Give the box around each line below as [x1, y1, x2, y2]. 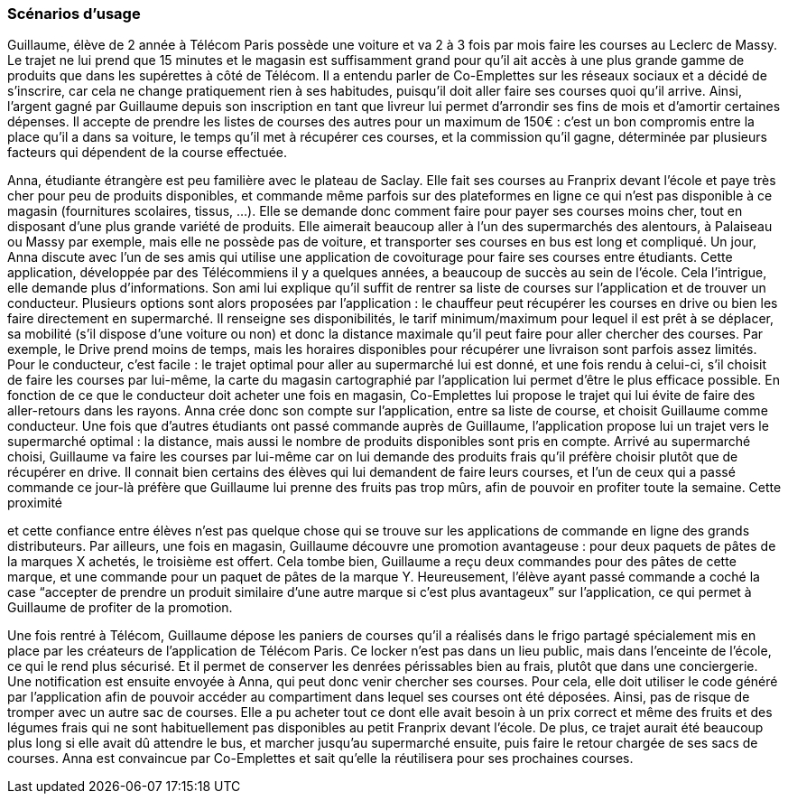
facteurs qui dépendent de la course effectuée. [7, 144, 287, 161]
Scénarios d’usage [7, 5, 141, 23]
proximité [7, 495, 62, 511]
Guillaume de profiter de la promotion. [7, 600, 233, 616]
